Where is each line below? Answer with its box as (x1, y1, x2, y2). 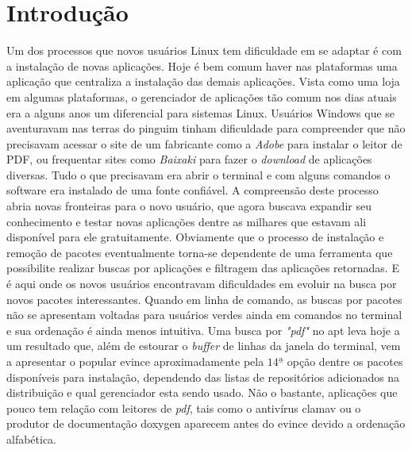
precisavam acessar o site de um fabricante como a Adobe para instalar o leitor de (6, 135, 402, 152)
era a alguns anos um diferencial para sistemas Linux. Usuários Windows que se (6, 104, 395, 121)
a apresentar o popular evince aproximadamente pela (6, 353, 264, 369)
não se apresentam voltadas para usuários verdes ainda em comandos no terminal (6, 306, 402, 323)
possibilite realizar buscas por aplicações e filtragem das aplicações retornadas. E (6, 260, 399, 276)
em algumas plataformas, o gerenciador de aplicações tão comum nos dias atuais (6, 88, 397, 105)
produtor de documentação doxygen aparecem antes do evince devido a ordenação (6, 415, 406, 432)
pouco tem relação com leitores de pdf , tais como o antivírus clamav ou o (6, 399, 361, 416)
